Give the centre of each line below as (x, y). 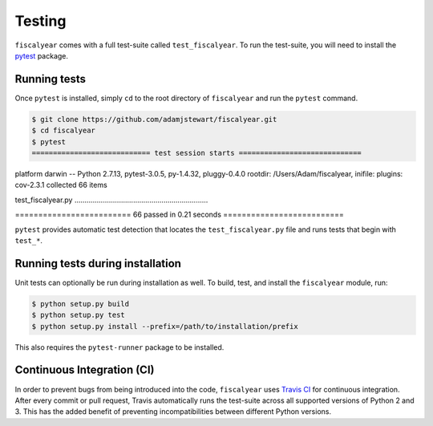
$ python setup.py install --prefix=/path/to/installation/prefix (165, 326)
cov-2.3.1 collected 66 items (61, 185)
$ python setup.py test (79, 315)
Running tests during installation (98, 264)
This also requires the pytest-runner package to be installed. (119, 347)
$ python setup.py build (81, 304)
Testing (40, 21)
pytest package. (41, 55)
